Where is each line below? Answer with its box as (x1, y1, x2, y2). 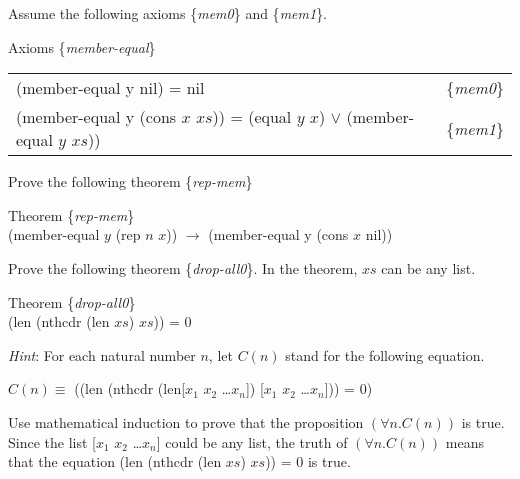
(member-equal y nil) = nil (16, 76, 205, 100)
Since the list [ (8, 431, 96, 452)
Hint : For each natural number (8, 344, 196, 365)
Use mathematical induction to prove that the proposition (8, 411, 364, 432)
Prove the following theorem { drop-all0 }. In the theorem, (8, 257, 358, 278)
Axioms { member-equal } (8, 36, 156, 57)
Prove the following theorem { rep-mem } (8, 171, 253, 192)
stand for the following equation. (285, 344, 485, 365)
